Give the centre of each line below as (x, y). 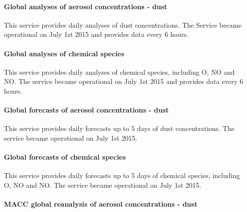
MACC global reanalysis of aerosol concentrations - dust (101, 204)
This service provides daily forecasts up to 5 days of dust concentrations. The (119, 128)
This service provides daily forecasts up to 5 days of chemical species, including (122, 175)
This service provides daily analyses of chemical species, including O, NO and (119, 72)
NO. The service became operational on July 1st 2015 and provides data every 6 (124, 81)
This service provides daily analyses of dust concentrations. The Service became (123, 24)
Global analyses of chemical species (64, 53)
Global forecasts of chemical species (65, 157)
